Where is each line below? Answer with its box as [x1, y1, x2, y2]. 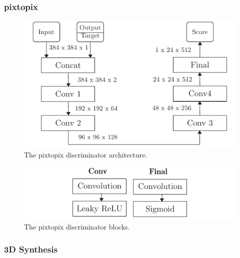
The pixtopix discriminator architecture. [24, 149, 147, 160]
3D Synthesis [4, 242, 57, 255]
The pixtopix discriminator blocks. [24, 221, 130, 232]
